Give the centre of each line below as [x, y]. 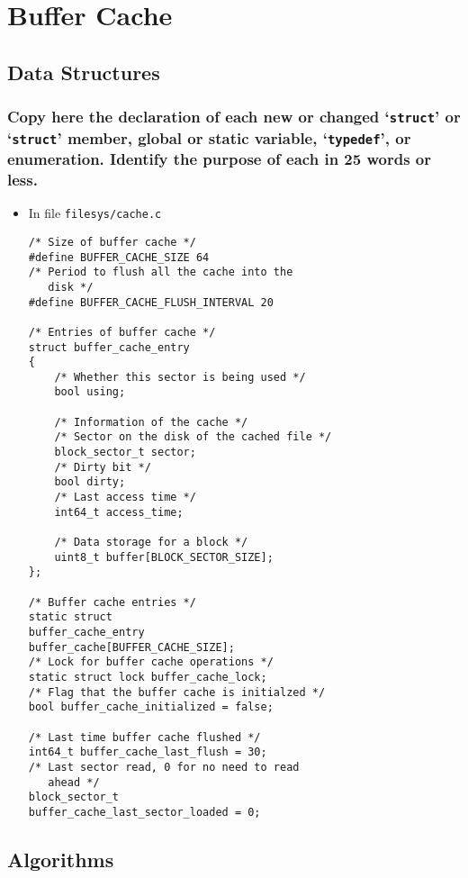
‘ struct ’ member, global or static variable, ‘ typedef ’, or [209, 137]
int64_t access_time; [119, 512]
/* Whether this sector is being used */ [180, 377]
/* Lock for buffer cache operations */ [151, 662]
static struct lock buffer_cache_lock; [148, 677]
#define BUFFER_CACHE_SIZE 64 [119, 257]
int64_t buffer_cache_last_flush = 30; [148, 752]
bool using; [90, 392]
